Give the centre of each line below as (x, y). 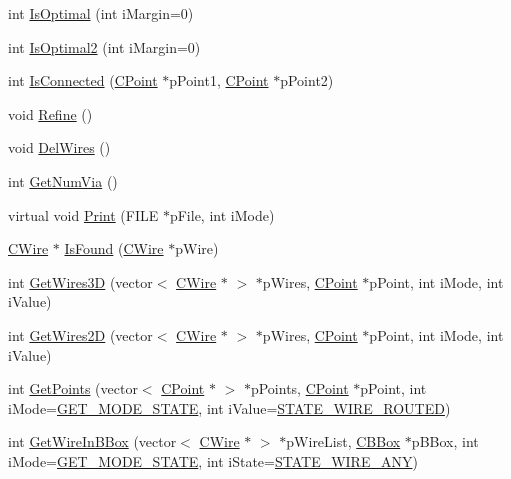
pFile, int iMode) (222, 214)
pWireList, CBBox (343, 441)
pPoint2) (307, 80)
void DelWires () (59, 147)
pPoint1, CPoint (219, 80)
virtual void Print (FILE (83, 214)
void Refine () (50, 113)
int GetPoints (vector (73, 388)
